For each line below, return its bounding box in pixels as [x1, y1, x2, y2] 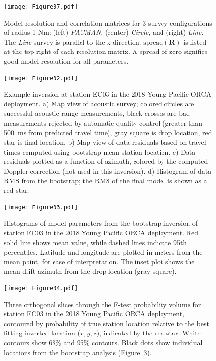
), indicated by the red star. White [96, 328, 201, 338]
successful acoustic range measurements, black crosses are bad [4, 108, 190, 118]
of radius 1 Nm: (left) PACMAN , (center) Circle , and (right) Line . [4, 27, 204, 37]
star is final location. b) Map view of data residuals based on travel [4, 137, 206, 147]
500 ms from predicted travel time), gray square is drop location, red [4, 127, 212, 137]
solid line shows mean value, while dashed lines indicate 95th [4, 237, 187, 247]
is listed [183, 36, 207, 47]
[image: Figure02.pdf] [4, 75, 78, 82]
